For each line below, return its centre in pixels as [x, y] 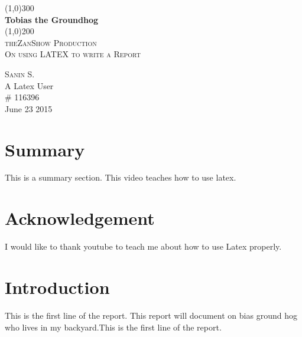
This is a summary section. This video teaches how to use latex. [121, 177]
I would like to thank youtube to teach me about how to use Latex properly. [143, 246]
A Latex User [29, 85]
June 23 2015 [29, 108]
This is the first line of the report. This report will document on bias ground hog [151, 315]
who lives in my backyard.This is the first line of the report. [113, 327]
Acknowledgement [80, 218]
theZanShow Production [51, 42]
